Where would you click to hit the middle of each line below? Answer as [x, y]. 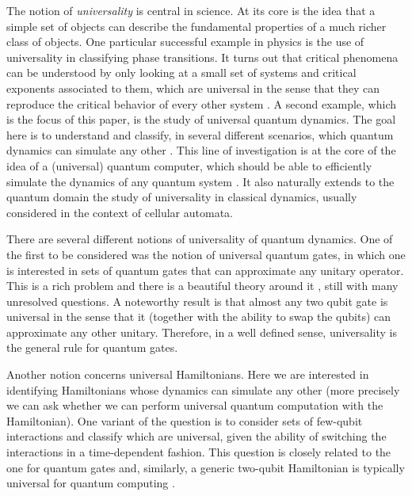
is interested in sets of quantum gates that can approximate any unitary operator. [205, 270]
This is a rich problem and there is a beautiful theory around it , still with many [202, 286]
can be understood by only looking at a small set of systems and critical [181, 72]
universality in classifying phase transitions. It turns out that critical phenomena [202, 57]
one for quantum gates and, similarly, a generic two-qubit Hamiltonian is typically [206, 467]
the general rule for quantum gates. [92, 347]
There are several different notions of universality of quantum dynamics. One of [200, 239]
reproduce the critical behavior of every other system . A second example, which [202, 103]
